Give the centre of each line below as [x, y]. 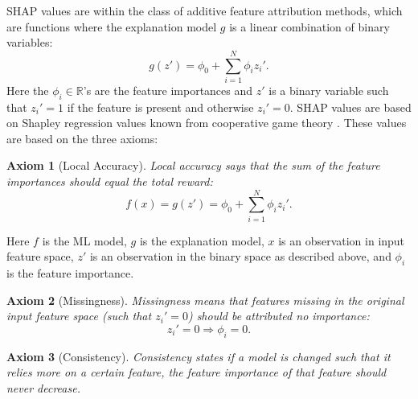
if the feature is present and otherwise [160, 107]
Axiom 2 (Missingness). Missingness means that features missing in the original [205, 300]
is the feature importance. [70, 273]
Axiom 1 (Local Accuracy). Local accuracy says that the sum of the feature [193, 165]
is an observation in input [342, 240]
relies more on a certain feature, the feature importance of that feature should [197, 372]
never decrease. [43, 387]
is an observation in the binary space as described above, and [240, 256]
